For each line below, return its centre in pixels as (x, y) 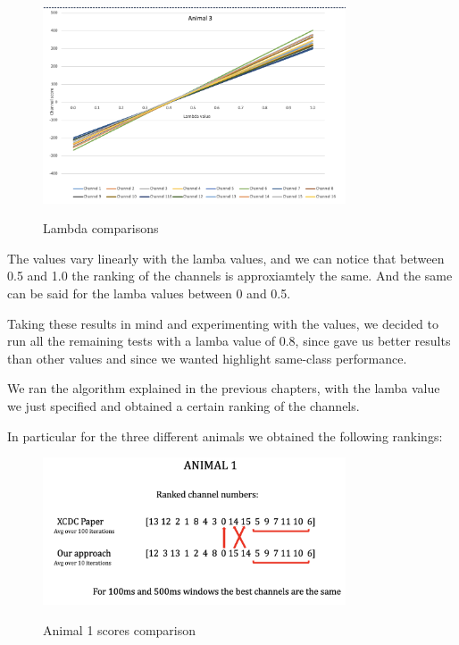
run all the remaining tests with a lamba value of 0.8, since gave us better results (229, 341)
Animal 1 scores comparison (120, 629)
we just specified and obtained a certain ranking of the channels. (184, 405)
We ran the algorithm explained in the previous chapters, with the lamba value (224, 388)
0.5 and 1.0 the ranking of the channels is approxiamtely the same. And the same (230, 276)
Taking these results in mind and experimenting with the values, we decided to (223, 323)
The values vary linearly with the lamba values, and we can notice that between (226, 258)
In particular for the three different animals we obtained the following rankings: (225, 436)
